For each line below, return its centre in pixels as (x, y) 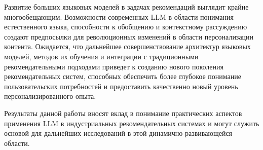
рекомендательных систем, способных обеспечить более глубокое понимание (123, 76)
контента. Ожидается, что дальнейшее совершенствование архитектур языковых (127, 46)
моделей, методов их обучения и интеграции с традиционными (101, 56)
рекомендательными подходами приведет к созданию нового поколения (114, 66)
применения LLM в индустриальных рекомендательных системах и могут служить (132, 123)
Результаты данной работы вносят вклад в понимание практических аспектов (123, 113)
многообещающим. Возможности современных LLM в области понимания (119, 16)
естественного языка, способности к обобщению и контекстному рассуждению (126, 27)
